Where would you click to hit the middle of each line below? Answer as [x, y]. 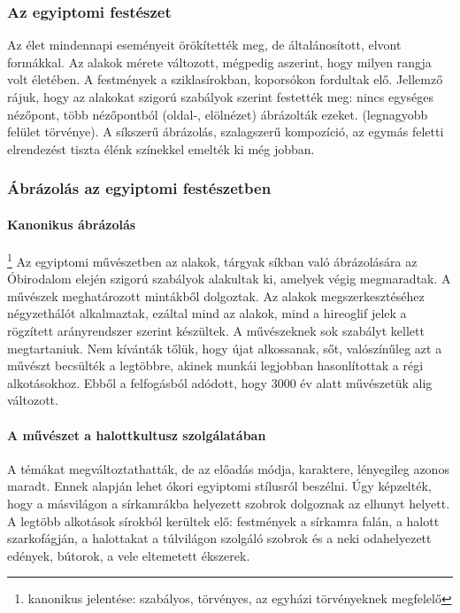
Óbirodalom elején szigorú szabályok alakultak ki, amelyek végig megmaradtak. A [229, 279]
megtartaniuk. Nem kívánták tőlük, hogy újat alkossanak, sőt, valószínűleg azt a [225, 348]
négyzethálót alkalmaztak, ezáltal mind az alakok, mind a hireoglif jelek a [207, 313]
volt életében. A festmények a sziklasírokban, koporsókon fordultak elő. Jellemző [225, 79]
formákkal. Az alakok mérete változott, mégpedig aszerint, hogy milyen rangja [219, 62]
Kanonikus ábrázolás [72, 224]
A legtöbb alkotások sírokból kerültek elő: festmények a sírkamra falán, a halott [223, 520]
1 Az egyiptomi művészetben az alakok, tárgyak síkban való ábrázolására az [212, 260]
